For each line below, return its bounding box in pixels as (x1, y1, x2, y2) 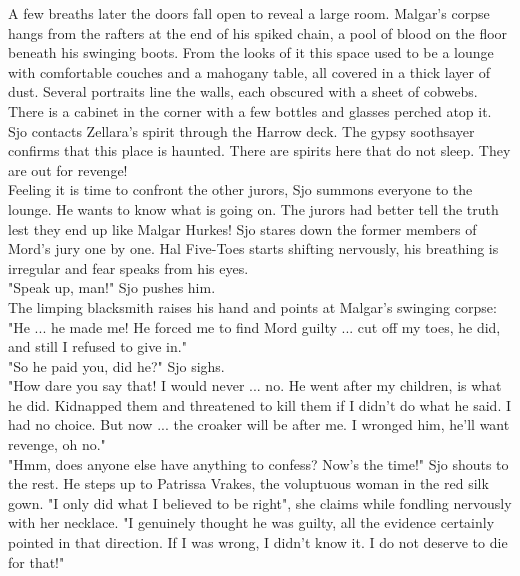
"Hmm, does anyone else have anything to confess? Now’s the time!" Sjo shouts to (8, 453, 509, 474)
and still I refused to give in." (8, 336, 187, 357)
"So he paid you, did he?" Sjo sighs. (8, 355, 225, 376)
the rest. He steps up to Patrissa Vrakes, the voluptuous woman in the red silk (8, 473, 489, 494)
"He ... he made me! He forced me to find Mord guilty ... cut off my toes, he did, (8, 316, 501, 337)
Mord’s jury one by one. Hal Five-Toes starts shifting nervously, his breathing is (8, 238, 499, 259)
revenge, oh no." (8, 434, 106, 455)
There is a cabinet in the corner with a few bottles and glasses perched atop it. (8, 100, 492, 121)
